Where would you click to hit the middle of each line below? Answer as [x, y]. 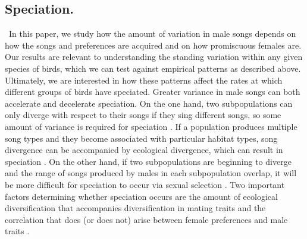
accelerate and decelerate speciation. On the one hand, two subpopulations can [149, 103]
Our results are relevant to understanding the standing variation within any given [154, 57]
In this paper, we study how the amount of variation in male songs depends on [152, 34]
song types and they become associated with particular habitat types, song [141, 138]
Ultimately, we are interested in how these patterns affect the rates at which [144, 80]
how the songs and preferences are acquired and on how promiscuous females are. [153, 45]
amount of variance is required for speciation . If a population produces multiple [151, 126]
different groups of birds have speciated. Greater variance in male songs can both [153, 92]
